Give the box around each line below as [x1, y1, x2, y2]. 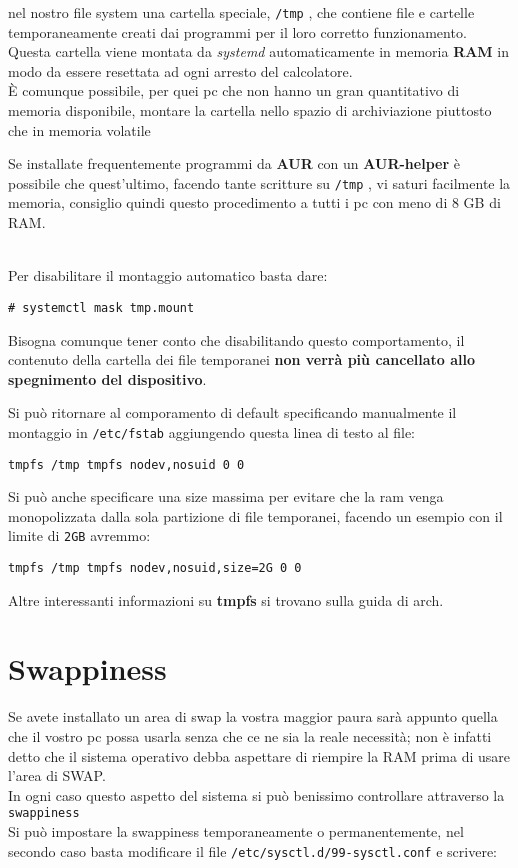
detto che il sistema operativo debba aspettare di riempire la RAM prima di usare [8, 745, 510, 766]
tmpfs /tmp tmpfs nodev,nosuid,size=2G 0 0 [8, 561, 302, 576]
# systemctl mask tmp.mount [8, 300, 195, 315]
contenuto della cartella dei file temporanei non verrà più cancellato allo [8, 349, 476, 370]
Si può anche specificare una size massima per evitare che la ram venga [8, 486, 444, 507]
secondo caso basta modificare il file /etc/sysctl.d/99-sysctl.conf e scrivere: [8, 840, 497, 861]
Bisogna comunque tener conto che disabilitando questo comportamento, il [8, 329, 465, 350]
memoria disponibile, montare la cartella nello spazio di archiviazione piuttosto [8, 100, 492, 121]
